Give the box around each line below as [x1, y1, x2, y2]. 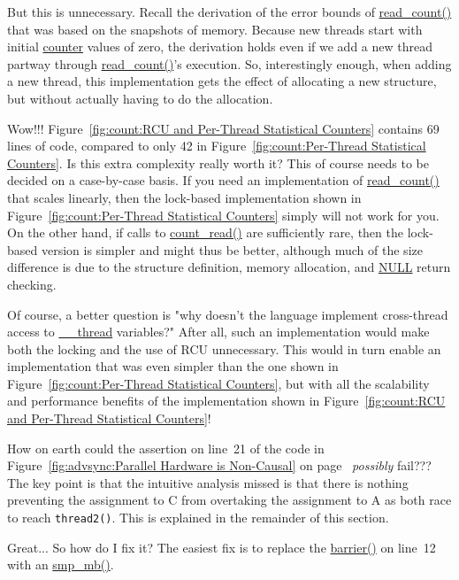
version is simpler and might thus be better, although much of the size [41, 240, 423, 259]
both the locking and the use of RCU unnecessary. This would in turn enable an [7, 339, 441, 358]
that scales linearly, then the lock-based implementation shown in [7, 188, 362, 206]
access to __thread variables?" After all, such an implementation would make [7, 322, 430, 341]
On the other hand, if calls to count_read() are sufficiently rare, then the [7, 223, 403, 242]
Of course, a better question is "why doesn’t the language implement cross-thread [7, 305, 448, 323]
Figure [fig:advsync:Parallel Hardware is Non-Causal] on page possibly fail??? [7, 456, 432, 475]
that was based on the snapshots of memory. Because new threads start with [7, 19, 423, 38]
